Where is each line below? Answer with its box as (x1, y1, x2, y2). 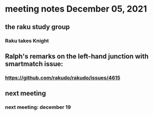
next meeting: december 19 (5, 104, 71, 111)
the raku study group (5, 23, 70, 31)
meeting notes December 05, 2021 (5, 3, 147, 15)
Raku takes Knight (5, 37, 50, 44)
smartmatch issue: (5, 60, 63, 68)
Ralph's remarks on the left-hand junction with (5, 52, 149, 60)
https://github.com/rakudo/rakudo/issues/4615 (5, 74, 120, 81)
